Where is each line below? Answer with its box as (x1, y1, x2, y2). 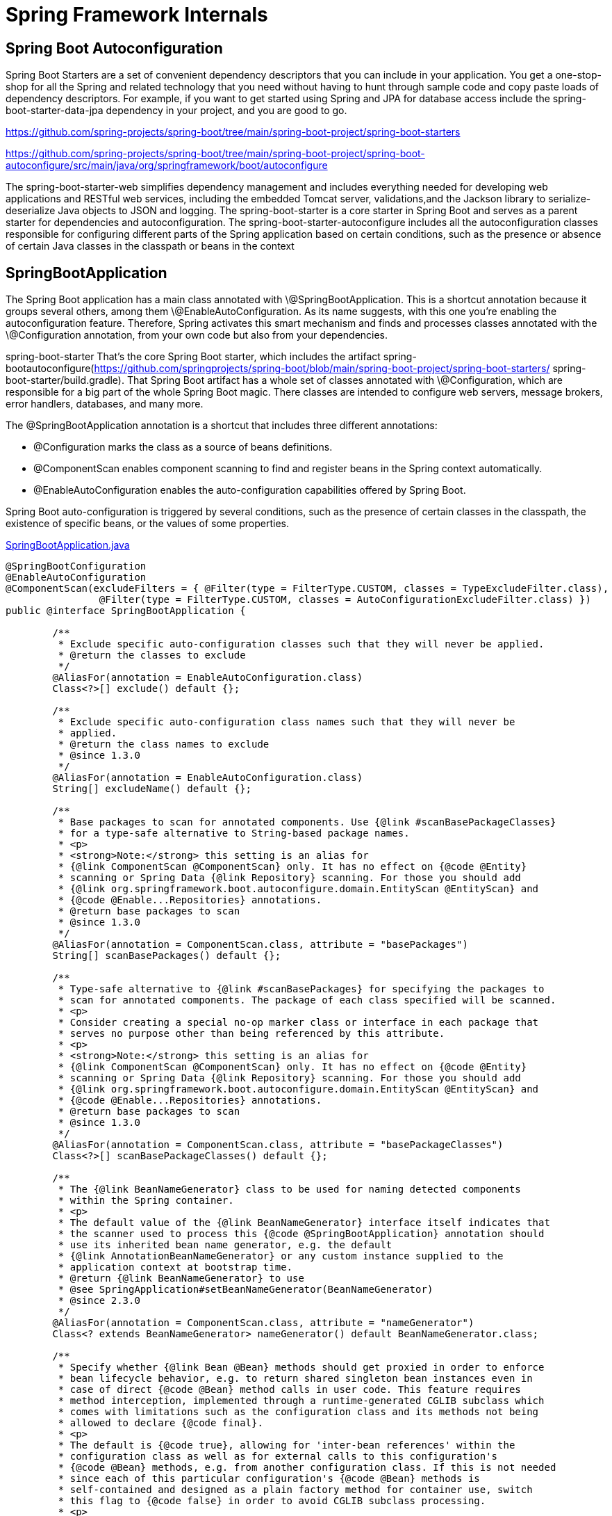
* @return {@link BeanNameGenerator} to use (58, 1273, 304, 1284)
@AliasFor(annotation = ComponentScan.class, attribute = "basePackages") (52, 939, 468, 951)
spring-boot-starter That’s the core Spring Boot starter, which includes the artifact (6, 350, 381, 363)
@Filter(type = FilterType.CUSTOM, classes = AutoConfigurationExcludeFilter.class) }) (99, 594, 591, 606)
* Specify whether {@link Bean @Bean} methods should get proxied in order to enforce (58, 1362, 545, 1373)
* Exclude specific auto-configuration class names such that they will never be (58, 716, 515, 728)
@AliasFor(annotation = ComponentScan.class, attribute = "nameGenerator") (52, 1317, 474, 1329)
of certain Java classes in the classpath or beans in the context (6, 240, 295, 252)
